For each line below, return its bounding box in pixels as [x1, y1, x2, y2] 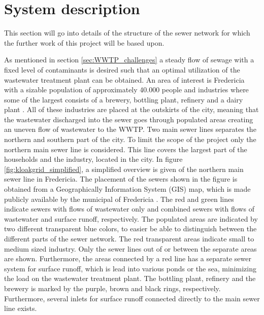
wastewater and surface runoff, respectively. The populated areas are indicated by [4, 213, 258, 224]
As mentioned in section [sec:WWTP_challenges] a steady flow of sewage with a [4, 54, 254, 65]
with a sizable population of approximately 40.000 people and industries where [4, 84, 249, 95]
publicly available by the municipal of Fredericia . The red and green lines [4, 193, 234, 204]
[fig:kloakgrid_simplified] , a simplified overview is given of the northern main [4, 163, 244, 174]
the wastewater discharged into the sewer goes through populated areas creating [4, 114, 253, 124]
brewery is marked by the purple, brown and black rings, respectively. [4, 283, 221, 293]
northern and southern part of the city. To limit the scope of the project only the [4, 134, 256, 145]
